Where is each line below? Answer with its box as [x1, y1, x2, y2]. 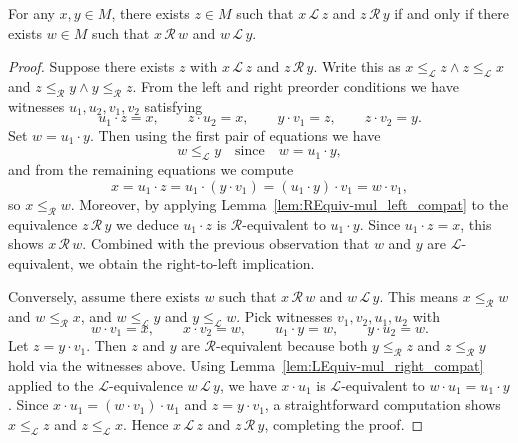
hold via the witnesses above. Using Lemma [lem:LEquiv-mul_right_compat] [8, 355, 484, 376]
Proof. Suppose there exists [8, 56, 175, 77]
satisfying [144, 95, 203, 116]
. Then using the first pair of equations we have [89, 124, 381, 145]
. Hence [122, 414, 169, 435]
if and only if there [394, 3, 510, 23]
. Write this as [313, 56, 401, 77]
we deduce [116, 213, 179, 234]
